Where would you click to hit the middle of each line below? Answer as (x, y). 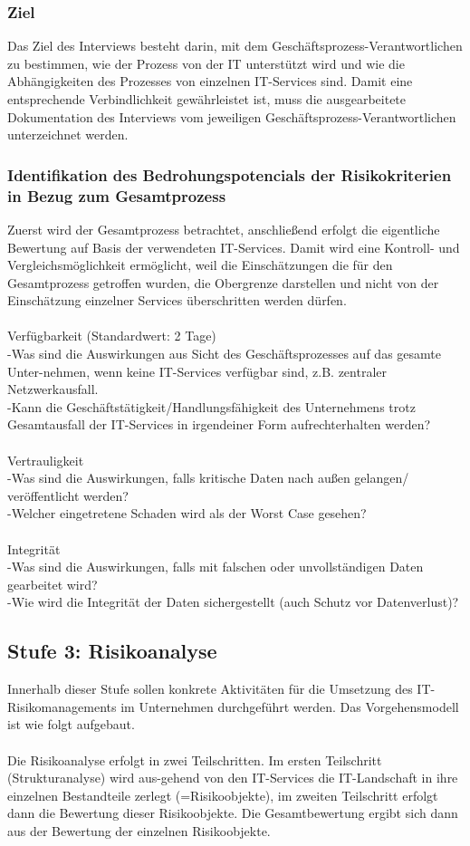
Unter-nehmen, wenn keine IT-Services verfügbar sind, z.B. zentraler (197, 371)
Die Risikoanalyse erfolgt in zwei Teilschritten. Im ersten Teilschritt (195, 759)
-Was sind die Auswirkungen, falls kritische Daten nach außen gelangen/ (208, 478)
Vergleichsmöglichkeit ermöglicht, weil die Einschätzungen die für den (200, 265)
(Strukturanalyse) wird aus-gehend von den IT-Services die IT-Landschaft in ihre (233, 778)
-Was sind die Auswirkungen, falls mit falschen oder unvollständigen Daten (216, 567)
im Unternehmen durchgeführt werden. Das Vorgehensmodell (290, 706)
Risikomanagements (62, 706)
